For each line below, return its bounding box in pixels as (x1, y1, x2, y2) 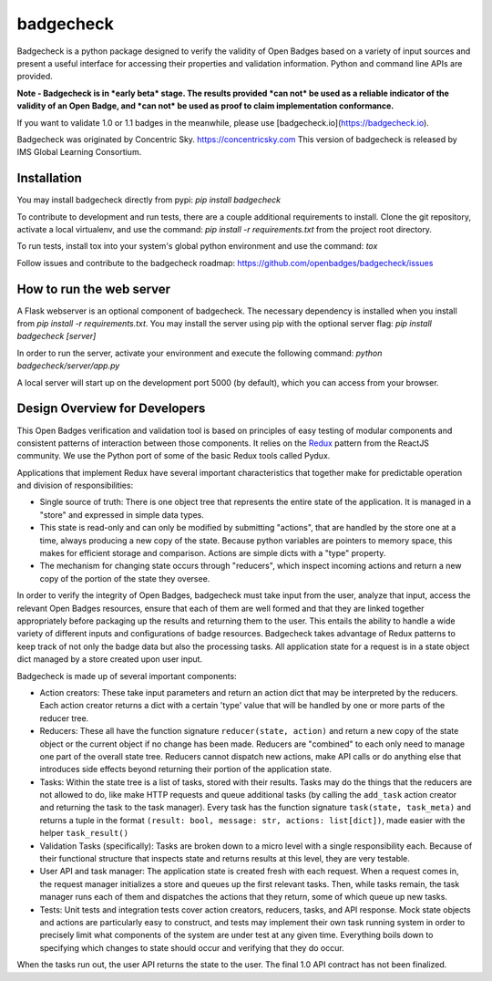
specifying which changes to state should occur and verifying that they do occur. (39, 942, 345, 953)
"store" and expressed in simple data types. (39, 509, 205, 520)
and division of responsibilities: (16, 480, 134, 491)
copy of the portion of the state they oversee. (39, 573, 210, 583)
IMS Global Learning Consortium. (16, 147, 142, 158)
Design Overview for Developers (16, 401, 206, 417)
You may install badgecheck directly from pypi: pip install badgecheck (16, 194, 282, 205)
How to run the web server (16, 281, 171, 296)
